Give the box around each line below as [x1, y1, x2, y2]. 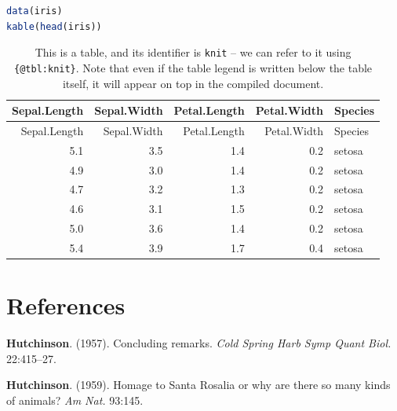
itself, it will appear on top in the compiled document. [62, 75, 324, 91]
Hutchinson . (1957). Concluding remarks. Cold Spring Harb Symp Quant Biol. [6, 335, 392, 351]
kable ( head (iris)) [6, 20, 102, 32]
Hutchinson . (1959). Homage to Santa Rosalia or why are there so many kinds [6, 376, 391, 393]
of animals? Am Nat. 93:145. [6, 392, 144, 408]
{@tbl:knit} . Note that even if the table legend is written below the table [14, 59, 373, 75]
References [6, 289, 126, 321]
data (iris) [6, 6, 63, 17]
